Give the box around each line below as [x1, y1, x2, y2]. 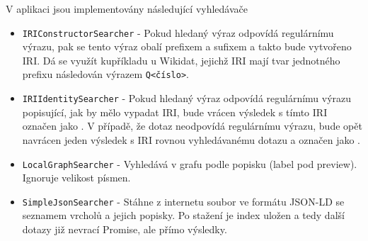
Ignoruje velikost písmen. [22, 170, 131, 185]
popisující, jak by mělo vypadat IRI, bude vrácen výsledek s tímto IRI [22, 104, 328, 119]
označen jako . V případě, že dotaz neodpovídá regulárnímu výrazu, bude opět [22, 118, 362, 133]
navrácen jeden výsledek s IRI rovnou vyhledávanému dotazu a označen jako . [22, 132, 360, 147]
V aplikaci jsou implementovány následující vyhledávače [6, 1, 248, 16]
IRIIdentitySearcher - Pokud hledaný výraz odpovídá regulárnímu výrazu [22, 91, 352, 106]
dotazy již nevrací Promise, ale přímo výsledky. [22, 222, 227, 237]
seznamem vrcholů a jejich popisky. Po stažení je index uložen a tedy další [22, 208, 345, 223]
